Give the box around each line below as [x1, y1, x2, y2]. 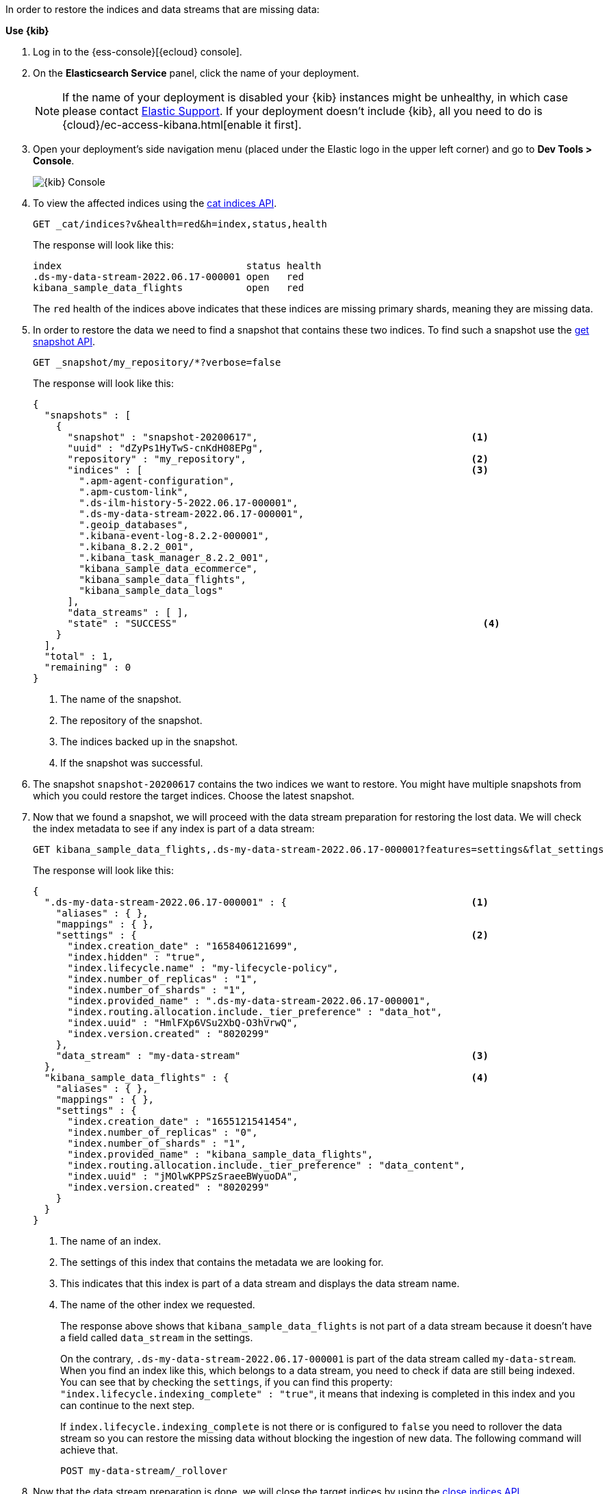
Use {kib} [5, 25, 49, 36]
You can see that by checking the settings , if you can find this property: [60, 1376, 393, 1388]
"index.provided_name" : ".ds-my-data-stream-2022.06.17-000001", [67, 995, 431, 1006]
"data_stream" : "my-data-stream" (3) [55, 1050, 489, 1061]
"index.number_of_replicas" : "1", [67, 973, 258, 984]
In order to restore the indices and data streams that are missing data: [5, 3, 320, 15]
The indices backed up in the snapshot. [60, 736, 238, 747]
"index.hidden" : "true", [67, 951, 206, 962]
